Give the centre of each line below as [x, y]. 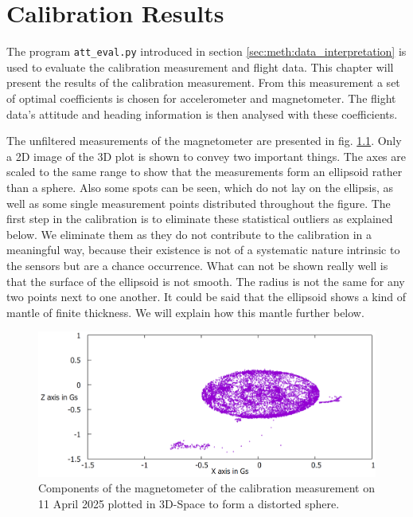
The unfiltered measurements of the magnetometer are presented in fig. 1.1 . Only [204, 141]
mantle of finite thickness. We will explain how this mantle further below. [185, 312]
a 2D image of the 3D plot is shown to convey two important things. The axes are [206, 156]
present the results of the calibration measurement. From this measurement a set [203, 82]
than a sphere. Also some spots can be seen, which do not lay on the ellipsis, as [200, 187]
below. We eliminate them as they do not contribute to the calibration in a [189, 234]
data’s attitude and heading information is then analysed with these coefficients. [202, 114]
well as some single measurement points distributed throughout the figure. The [199, 203]
